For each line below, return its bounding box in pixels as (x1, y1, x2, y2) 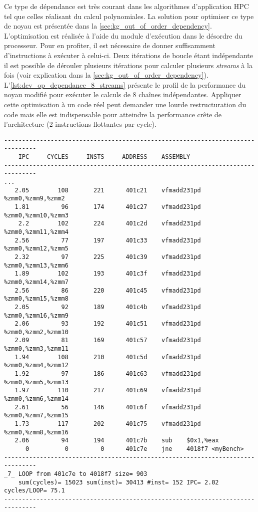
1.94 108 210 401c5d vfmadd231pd (14, 353, 201, 361)
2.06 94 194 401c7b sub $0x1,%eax (14, 437, 219, 444)
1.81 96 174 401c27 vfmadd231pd (14, 203, 201, 210)
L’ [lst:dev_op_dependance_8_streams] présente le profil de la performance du (4, 79, 246, 90)
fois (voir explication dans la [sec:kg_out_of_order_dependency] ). (4, 70, 208, 80)
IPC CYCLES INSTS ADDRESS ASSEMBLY (18, 153, 190, 161)
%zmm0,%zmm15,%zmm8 (4, 295, 68, 303)
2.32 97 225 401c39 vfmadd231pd (14, 253, 201, 261)
